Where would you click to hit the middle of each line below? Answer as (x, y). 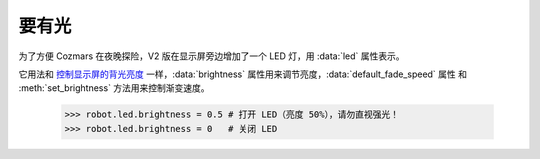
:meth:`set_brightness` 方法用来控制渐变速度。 (114, 88)
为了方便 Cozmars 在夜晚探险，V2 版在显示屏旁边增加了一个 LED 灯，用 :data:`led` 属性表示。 (211, 56)
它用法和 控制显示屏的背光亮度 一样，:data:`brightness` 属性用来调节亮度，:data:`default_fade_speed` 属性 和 (243, 74)
